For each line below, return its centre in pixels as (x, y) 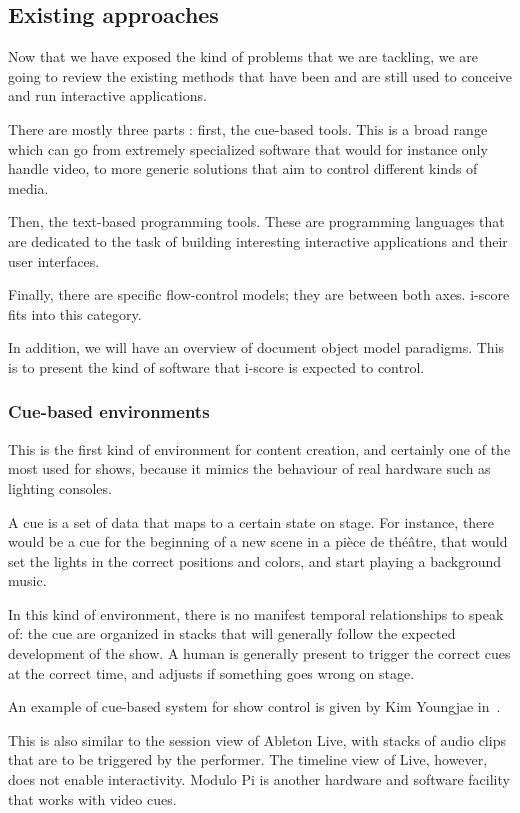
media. (28, 187)
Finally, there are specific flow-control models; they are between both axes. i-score (259, 294)
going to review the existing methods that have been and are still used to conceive (260, 75)
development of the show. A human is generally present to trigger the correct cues (259, 653)
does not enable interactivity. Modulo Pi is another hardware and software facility (259, 779)
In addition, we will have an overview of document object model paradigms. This (256, 347)
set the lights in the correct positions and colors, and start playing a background (255, 560)
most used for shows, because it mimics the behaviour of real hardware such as (249, 468)
